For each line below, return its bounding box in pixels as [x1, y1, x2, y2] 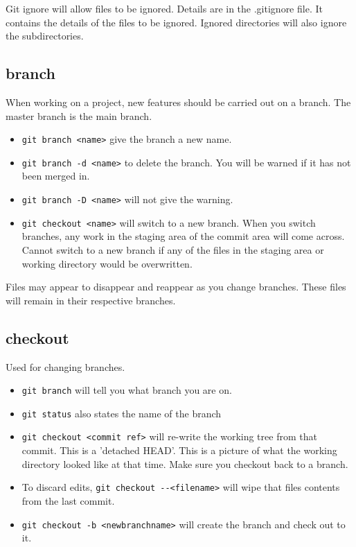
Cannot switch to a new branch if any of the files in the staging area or [21, 242, 324, 257]
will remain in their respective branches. [6, 293, 176, 307]
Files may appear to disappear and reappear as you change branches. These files [6, 279, 346, 294]
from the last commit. [21, 493, 115, 507]
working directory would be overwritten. [21, 256, 193, 270]
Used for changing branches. [6, 359, 125, 374]
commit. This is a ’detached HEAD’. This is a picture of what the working [21, 443, 337, 458]
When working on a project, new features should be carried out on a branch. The [6, 94, 351, 109]
